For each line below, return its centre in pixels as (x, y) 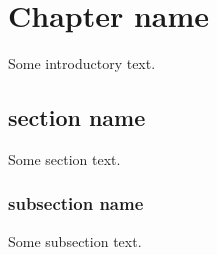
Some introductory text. (82, 63)
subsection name (76, 203)
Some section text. (64, 158)
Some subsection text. (75, 240)
